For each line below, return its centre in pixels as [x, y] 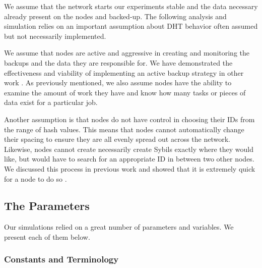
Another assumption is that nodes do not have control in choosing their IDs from [129, 119]
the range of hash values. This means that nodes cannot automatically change [124, 129]
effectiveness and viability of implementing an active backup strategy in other [124, 72]
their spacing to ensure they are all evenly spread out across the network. [117, 139]
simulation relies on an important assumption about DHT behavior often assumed [131, 26]
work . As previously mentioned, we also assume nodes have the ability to [118, 83]
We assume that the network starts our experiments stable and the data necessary [131, 6]
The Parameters [47, 206]
